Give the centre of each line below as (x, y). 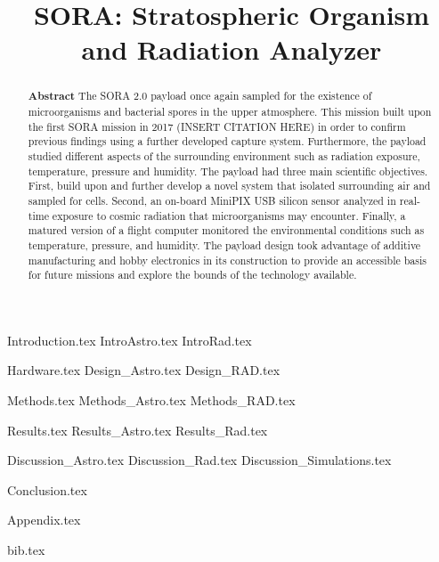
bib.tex (26, 550)
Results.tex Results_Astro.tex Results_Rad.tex (138, 430)
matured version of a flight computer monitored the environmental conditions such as (226, 230)
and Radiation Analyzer (232, 49)
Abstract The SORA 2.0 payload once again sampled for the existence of (200, 96)
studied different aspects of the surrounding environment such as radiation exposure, (224, 155)
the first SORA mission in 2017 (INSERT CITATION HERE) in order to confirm (217, 126)
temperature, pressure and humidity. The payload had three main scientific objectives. (228, 171)
